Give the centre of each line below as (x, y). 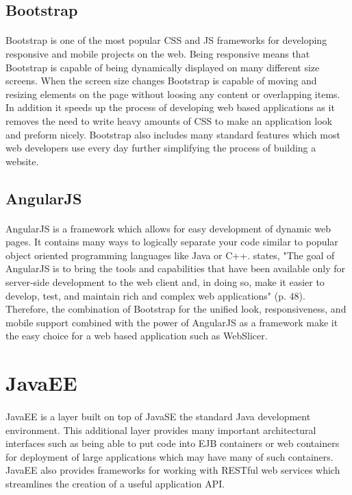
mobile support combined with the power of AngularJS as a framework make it (172, 322)
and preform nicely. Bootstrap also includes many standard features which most (173, 134)
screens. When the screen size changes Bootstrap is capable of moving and (161, 81)
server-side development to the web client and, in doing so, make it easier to (165, 282)
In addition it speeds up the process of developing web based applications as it (170, 107)
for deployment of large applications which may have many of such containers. (169, 456)
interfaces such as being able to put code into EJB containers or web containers (173, 443)
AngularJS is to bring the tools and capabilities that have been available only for (176, 268)
